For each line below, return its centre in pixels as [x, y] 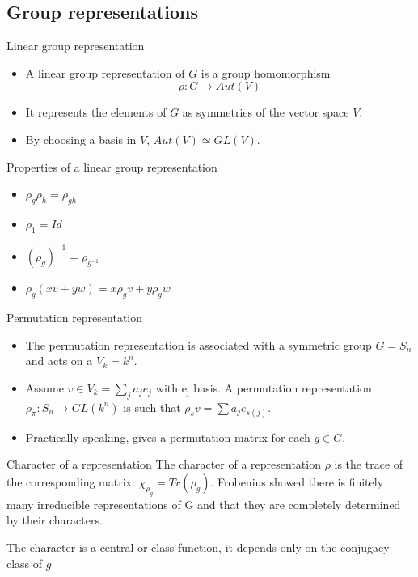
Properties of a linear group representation [112, 166]
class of [25, 563]
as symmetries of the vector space [266, 112]
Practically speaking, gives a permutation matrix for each [168, 437]
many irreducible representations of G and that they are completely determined [204, 504]
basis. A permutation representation [283, 387]
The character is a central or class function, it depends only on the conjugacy [198, 547]
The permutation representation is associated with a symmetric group [198, 344]
